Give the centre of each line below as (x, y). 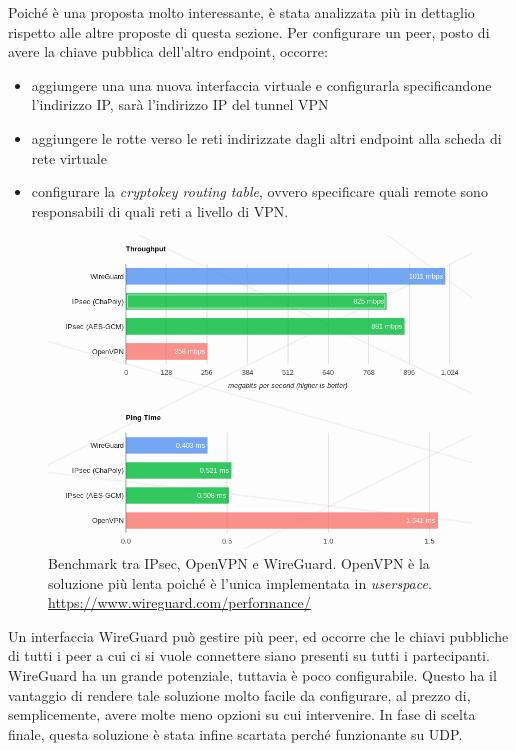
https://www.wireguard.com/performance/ (179, 602)
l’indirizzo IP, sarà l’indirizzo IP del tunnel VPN (180, 104)
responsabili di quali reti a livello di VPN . (160, 210)
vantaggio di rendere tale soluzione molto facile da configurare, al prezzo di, (239, 694)
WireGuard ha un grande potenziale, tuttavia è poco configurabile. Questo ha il (252, 674)
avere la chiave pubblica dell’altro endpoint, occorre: (168, 51)
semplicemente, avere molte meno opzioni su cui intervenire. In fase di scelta (242, 714)
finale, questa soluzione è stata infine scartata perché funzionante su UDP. (235, 733)
